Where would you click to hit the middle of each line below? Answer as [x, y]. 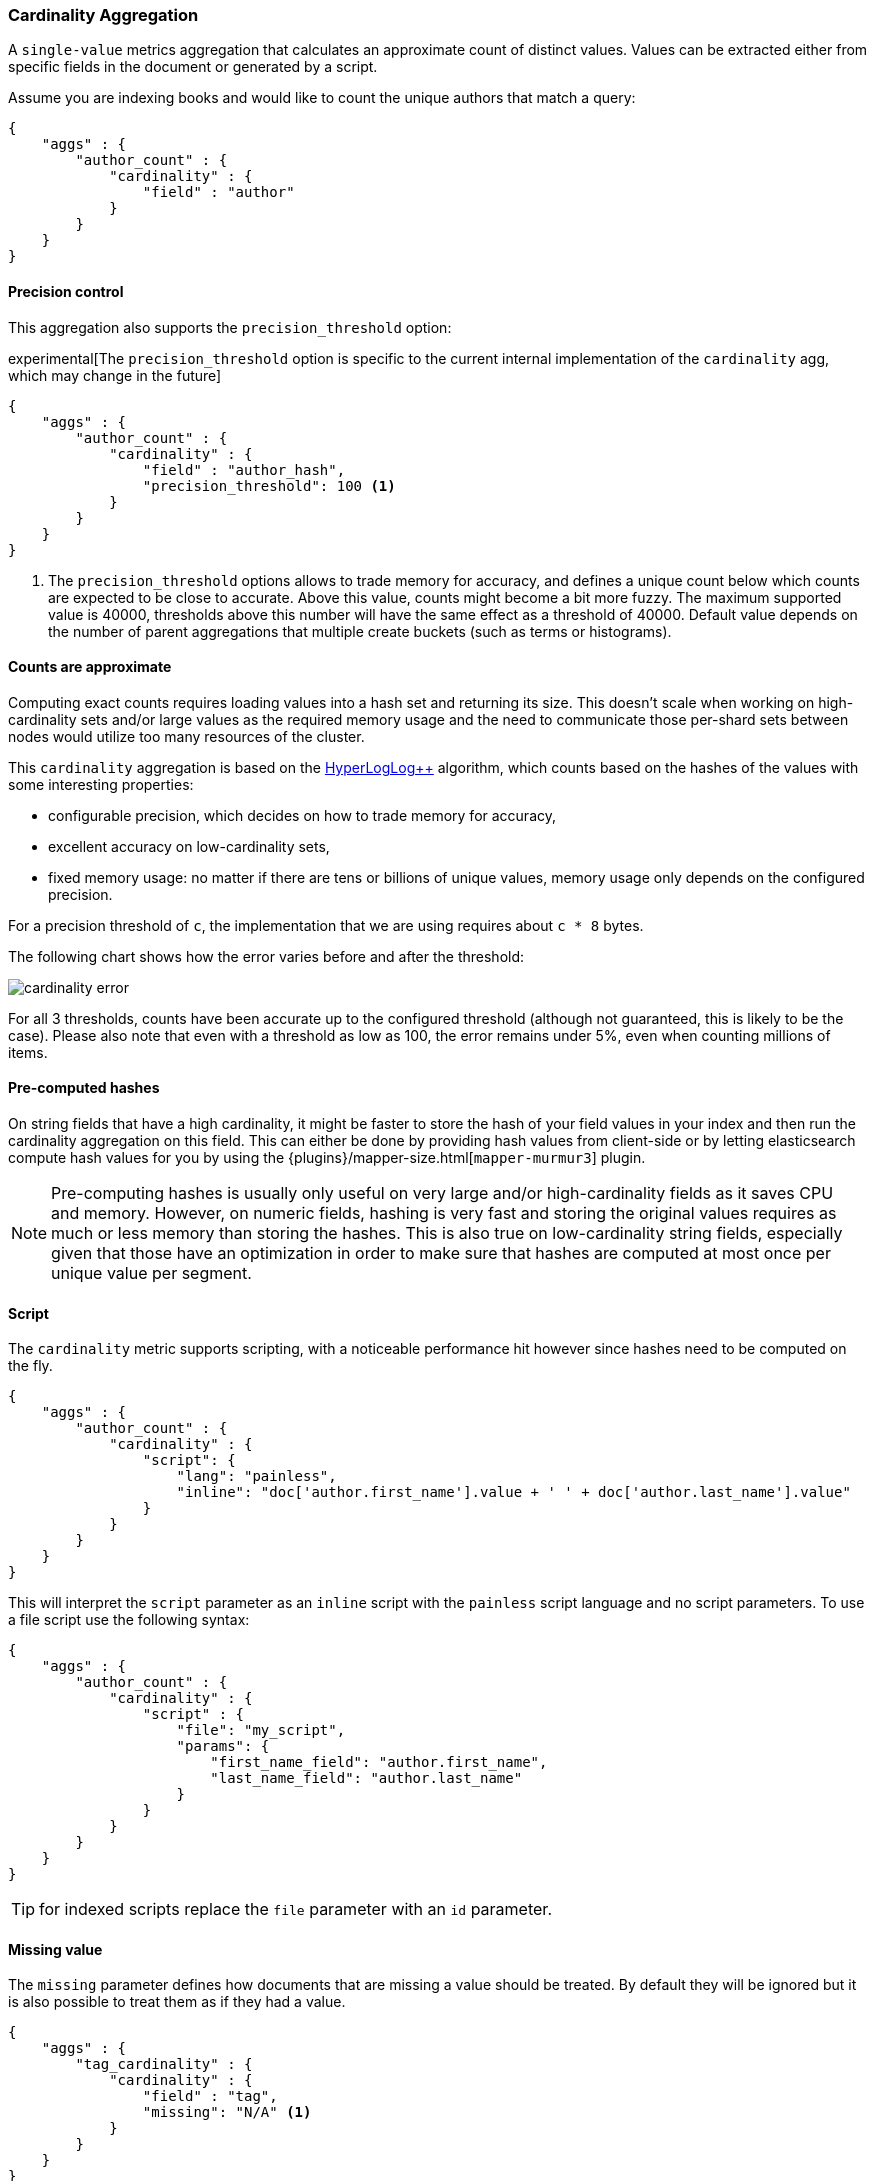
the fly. [30, 1366]
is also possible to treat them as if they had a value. [177, 2002]
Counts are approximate [90, 667]
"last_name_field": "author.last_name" [366, 1778]
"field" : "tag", [210, 2096]
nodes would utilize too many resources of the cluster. [186, 736]
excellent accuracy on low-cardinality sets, [189, 846]
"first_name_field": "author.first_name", [379, 1762]
